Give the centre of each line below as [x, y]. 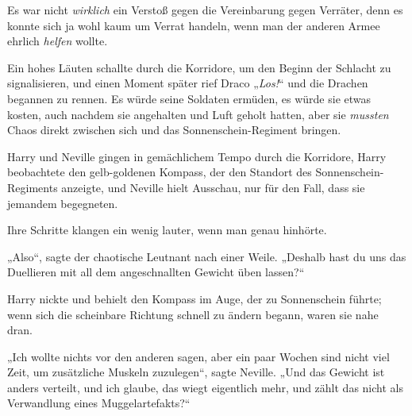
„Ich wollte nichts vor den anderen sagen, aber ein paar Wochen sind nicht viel [198, 356]
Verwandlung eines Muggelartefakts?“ [99, 403]
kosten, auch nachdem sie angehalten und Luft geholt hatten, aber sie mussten [198, 114]
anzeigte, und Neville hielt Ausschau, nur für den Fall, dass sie [213, 187]
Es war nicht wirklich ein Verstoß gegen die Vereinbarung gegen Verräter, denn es [205, 10]
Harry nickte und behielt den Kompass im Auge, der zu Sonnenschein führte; [194, 298]
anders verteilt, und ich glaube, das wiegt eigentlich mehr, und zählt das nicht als [205, 387]
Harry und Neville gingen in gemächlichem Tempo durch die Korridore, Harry [197, 156]
